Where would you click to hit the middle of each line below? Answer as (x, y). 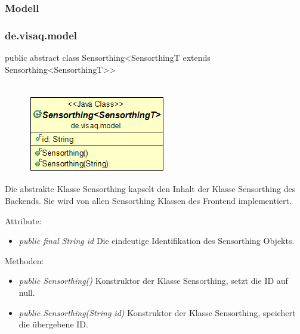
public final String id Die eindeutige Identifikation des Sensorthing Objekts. (157, 241)
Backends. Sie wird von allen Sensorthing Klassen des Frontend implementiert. (148, 201)
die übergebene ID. (53, 324)
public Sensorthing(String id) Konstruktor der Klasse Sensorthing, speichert (157, 312)
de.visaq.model (41, 35)
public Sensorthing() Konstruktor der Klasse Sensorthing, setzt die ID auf (153, 281)
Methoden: (24, 260)
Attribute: (23, 220)
